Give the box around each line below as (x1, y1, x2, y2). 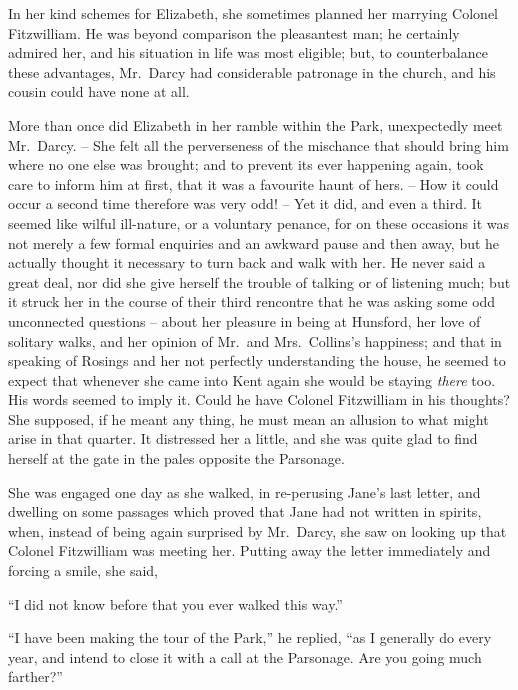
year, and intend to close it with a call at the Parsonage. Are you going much (8, 646, 482, 667)
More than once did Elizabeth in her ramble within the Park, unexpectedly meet (8, 114, 503, 135)
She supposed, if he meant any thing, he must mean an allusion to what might (8, 408, 489, 429)
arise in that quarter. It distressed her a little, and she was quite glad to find (8, 428, 478, 449)
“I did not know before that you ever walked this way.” (8, 593, 343, 614)
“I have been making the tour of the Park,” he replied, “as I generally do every (8, 627, 492, 648)
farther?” (8, 666, 63, 687)
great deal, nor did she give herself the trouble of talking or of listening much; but (8, 271, 511, 292)
